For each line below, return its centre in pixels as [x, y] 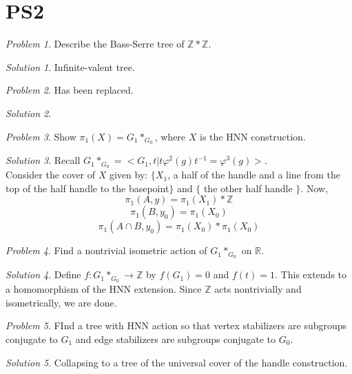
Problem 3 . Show [41, 136]
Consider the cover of [51, 175]
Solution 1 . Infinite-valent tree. [70, 66]
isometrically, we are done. [61, 302]
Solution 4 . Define [43, 274]
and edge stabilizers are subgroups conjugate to [176, 339]
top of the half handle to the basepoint [87, 188]
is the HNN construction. [252, 136]
